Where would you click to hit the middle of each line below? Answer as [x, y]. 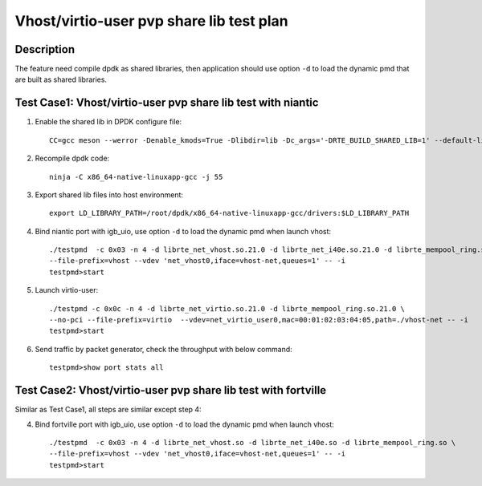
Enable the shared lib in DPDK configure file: [108, 122]
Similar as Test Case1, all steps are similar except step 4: [108, 410]
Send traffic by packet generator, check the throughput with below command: [163, 349]
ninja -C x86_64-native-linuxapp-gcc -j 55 [136, 177]
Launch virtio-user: [67, 290]
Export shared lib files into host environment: [109, 194]
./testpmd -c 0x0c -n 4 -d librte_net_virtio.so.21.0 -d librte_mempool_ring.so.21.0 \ [227, 308]
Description [45, 49]
